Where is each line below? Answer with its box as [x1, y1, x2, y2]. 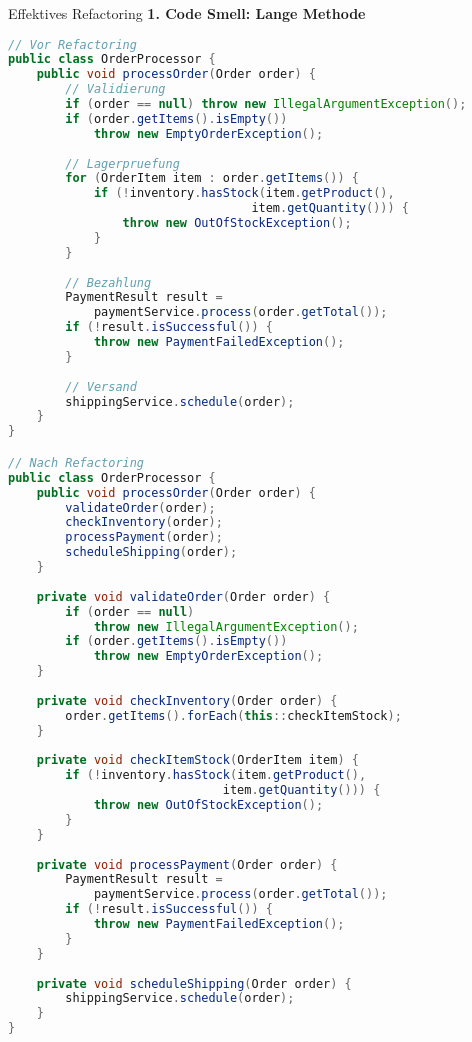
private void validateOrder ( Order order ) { [36, 589, 331, 604]
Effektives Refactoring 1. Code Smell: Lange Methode [8, 3, 366, 23]
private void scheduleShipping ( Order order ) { [36, 976, 352, 991]
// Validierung [65, 82, 166, 97]
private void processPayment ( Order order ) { [36, 857, 338, 872]
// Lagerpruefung [65, 156, 180, 171]
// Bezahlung [65, 275, 152, 290]
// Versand [65, 379, 137, 394]
